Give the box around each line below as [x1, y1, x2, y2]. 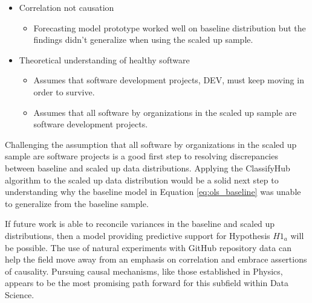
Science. [5, 288, 34, 301]
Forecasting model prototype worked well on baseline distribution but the [33, 21, 306, 34]
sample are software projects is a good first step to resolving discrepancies [5, 150, 278, 162]
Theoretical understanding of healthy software [19, 53, 190, 66]
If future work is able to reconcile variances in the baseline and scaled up [5, 217, 275, 230]
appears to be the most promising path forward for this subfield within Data [5, 276, 289, 289]
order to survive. [33, 85, 95, 98]
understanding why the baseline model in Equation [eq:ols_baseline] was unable [5, 185, 301, 198]
